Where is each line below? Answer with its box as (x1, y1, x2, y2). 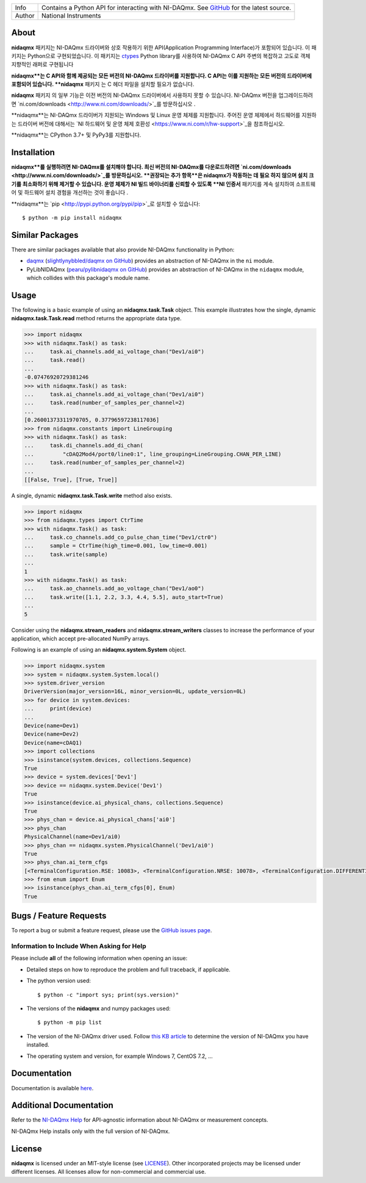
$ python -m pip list (37, 1019, 102, 1026)
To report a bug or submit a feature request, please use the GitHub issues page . (11, 927, 212, 934)
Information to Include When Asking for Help (11, 942, 146, 951)
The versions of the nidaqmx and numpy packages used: (26, 1005, 171, 1012)
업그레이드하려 (278, 92, 314, 99)
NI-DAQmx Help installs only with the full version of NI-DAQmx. (11, 1127, 170, 1135)
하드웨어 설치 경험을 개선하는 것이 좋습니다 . (24, 189, 129, 196)
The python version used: (26, 977, 91, 985)
